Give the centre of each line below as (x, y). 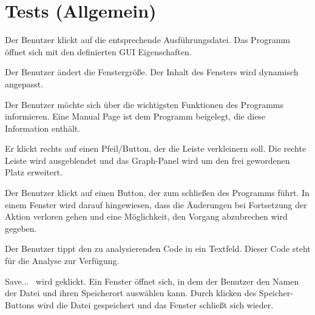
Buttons (20, 304)
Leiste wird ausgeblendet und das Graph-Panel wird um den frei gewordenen (147, 160)
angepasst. (24, 83)
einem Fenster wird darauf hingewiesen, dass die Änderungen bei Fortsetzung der (156, 204)
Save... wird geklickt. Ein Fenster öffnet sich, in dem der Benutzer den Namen (152, 281)
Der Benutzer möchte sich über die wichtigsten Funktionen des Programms (144, 104)
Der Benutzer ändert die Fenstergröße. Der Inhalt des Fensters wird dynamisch (152, 72)
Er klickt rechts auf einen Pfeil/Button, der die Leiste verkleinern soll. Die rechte (156, 148)
